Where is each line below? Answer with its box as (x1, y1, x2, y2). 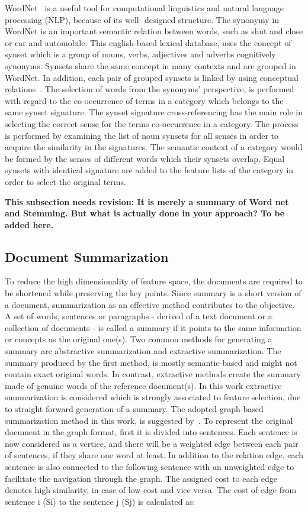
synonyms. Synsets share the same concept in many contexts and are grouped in (5, 59, 296, 72)
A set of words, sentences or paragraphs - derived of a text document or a (5, 310, 272, 322)
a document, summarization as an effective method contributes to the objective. (5, 298, 295, 310)
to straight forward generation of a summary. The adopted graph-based (5, 403, 264, 415)
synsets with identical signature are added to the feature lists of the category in (5, 164, 294, 176)
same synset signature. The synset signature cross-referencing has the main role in (5, 106, 303, 118)
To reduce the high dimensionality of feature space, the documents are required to (5, 275, 303, 287)
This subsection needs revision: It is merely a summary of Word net (5, 195, 289, 208)
